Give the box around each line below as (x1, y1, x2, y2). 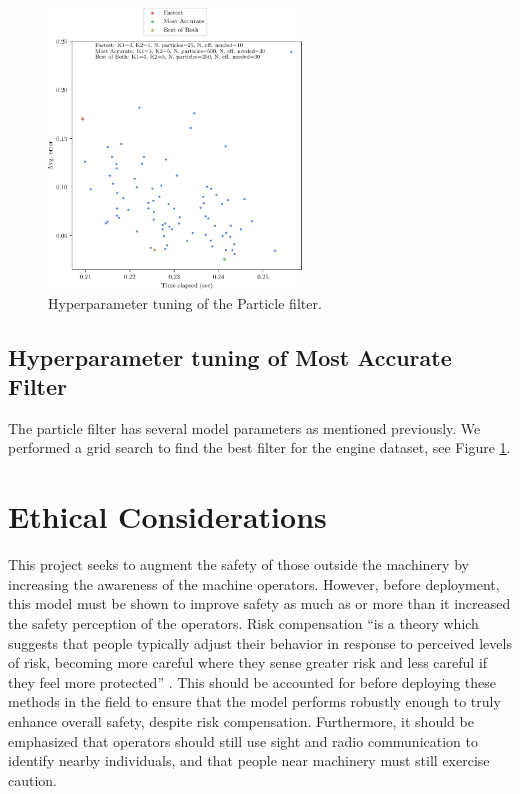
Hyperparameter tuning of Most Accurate (8, 341, 452, 372)
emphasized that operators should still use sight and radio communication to (8, 730, 478, 751)
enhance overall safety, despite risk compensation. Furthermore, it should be (8, 710, 474, 731)
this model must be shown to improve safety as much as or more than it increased (8, 593, 511, 614)
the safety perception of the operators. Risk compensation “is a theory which (8, 612, 479, 633)
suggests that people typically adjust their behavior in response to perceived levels (8, 632, 512, 653)
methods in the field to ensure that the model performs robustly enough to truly (8, 691, 501, 712)
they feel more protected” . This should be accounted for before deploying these (8, 671, 497, 692)
